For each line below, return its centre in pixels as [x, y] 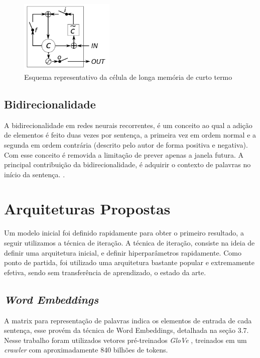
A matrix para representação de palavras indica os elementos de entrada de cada [128, 320]
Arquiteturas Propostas [87, 209]
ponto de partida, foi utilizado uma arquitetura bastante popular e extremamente [129, 262]
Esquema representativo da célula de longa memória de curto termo [128, 77]
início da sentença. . [35, 174]
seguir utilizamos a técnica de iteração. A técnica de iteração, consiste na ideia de [129, 243]
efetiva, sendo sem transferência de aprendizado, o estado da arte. [105, 272]
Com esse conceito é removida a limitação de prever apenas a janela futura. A [124, 154]
